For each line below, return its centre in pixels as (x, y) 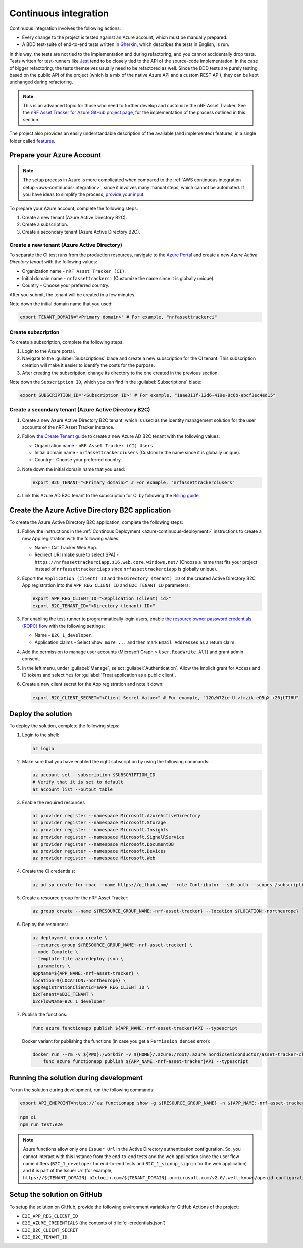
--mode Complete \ (55, 952)
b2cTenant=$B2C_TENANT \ (63, 994)
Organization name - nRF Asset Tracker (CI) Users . (94, 445)
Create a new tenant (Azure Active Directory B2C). (74, 217)
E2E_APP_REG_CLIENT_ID (50, 1216)
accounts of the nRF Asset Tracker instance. (68, 427)
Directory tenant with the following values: (54, 262)
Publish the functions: (45, 1014)
